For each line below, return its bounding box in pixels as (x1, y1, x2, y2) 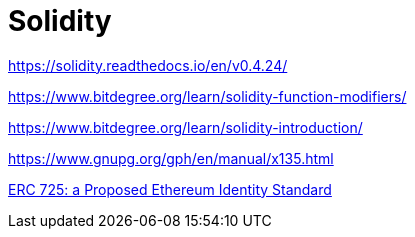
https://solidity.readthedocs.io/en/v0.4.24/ (8, 56, 288, 74)
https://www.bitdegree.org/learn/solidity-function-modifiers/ (8, 87, 407, 105)
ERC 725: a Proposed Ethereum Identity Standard (8, 180, 332, 198)
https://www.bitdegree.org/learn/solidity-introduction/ (8, 118, 363, 136)
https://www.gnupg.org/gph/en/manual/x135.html (8, 149, 334, 167)
